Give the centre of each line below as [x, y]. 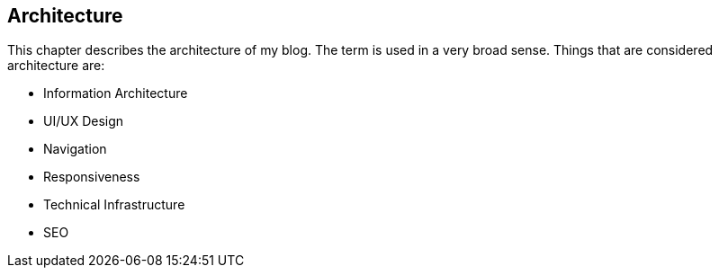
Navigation [75, 149]
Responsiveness [92, 177]
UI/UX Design [84, 121]
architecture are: [56, 66]
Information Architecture [116, 93]
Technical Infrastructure [114, 205]
